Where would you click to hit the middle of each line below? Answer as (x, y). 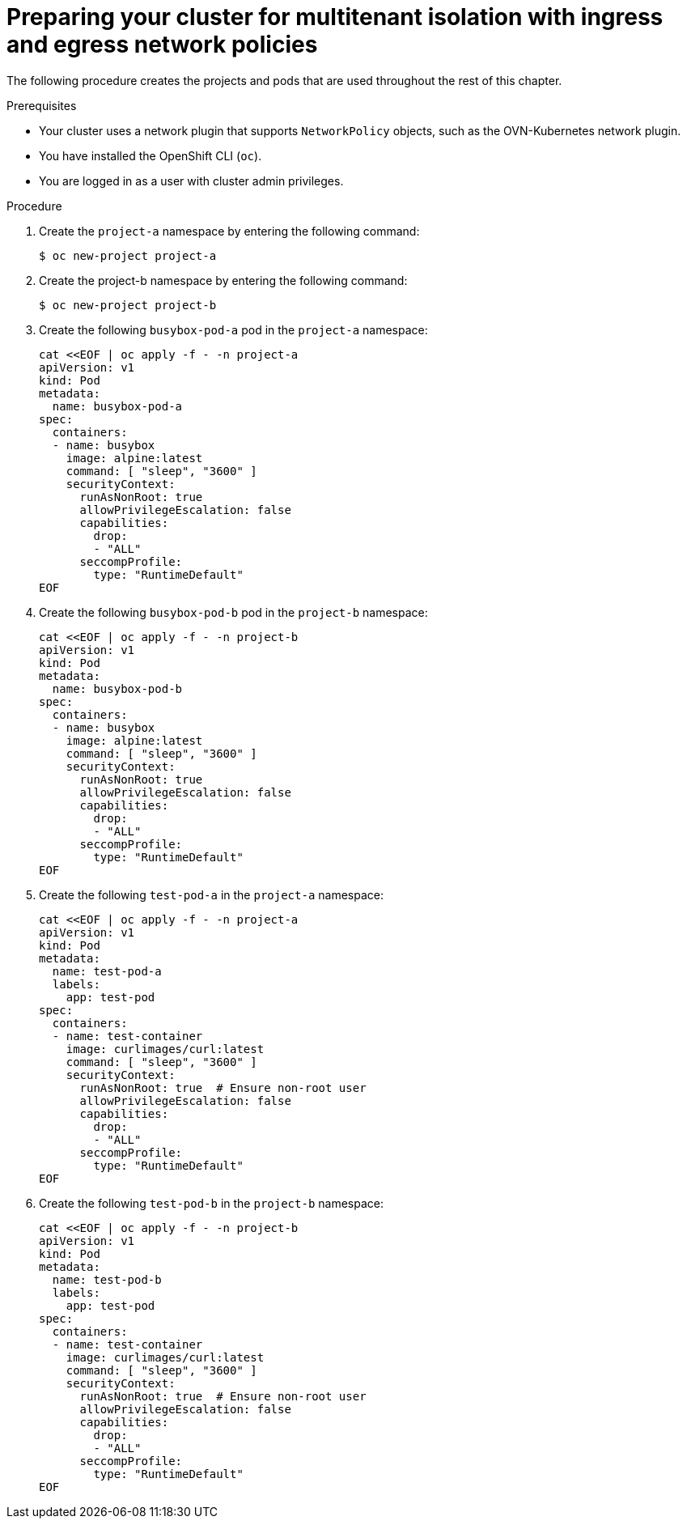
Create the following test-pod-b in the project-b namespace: (211, 1203)
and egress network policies (162, 45)
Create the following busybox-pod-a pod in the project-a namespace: (233, 329)
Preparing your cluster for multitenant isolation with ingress (335, 17)
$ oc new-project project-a (128, 255)
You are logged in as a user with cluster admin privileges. (191, 181)
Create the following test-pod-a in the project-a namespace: (211, 894)
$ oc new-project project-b (128, 305)
